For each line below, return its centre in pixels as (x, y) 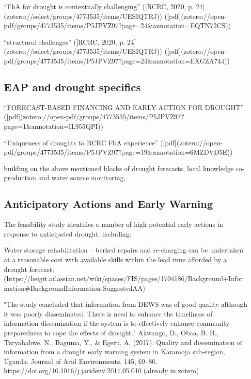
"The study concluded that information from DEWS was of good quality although (126, 304)
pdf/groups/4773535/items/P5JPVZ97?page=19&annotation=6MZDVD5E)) (118, 152)
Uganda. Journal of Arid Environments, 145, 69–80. (81, 361)
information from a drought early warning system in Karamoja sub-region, (115, 352)
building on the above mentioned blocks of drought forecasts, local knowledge (119, 168)
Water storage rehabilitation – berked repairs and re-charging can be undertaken (124, 250)
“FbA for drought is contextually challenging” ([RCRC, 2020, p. (99, 6)
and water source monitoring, (82, 178)
